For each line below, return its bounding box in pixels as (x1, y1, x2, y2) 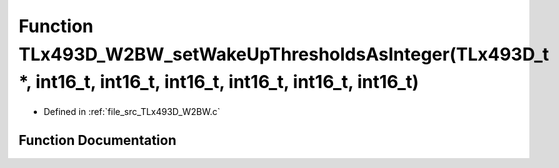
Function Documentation (18, 131, 177, 149)
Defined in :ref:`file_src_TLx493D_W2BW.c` (43, 106, 221, 118)
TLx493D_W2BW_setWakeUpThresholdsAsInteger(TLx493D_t (18, 43, 550, 65)
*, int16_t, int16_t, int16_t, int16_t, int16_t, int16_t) (18, 71, 420, 94)
